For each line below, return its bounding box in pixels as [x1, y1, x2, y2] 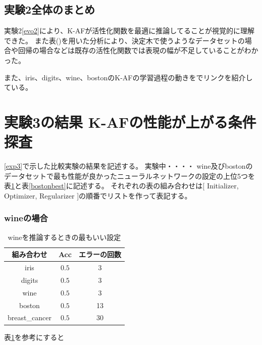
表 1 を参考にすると [4, 331, 65, 342]
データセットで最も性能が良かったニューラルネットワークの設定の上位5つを [4, 170, 255, 181]
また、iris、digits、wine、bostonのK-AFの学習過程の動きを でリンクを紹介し [4, 72, 253, 82]
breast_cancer [8, 312, 51, 323]
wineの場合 [4, 212, 48, 224]
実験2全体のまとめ [4, 2, 95, 17]
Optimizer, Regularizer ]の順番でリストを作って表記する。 [4, 190, 192, 201]
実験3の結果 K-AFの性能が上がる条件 [4, 111, 256, 132]
